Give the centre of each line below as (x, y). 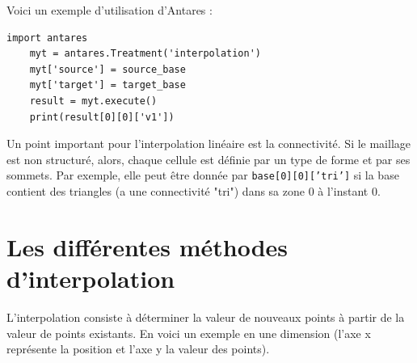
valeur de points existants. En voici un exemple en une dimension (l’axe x (189, 333)
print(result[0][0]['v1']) (102, 117)
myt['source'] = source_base (107, 69)
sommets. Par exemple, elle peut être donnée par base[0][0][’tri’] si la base (203, 175)
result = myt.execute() (93, 101)
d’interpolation (91, 278)
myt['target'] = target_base (107, 85)
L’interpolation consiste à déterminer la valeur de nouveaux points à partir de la (206, 317)
